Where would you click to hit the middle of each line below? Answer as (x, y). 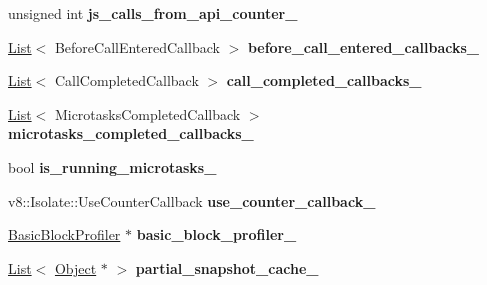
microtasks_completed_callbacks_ (131, 133)
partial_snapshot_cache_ (227, 267)
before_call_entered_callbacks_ (363, 46)
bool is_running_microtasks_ (112, 166)
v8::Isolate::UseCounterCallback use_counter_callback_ (192, 200)
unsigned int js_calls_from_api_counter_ (153, 13)
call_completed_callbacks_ (324, 80)
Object (75, 267)
